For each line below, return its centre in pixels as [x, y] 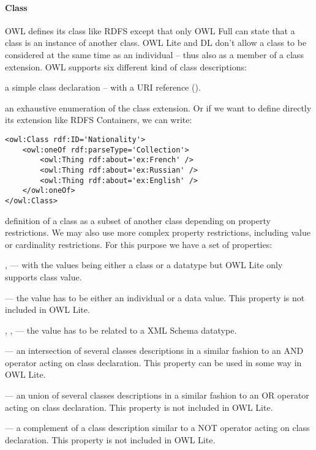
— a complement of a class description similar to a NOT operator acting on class [157, 428]
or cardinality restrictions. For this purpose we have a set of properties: [139, 244]
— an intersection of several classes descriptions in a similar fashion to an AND [154, 351]
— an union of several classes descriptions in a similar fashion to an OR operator [157, 395]
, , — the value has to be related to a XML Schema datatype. [121, 330]
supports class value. [43, 276]
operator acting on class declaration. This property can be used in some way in [153, 362]
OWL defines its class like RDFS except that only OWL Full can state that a [150, 30]
